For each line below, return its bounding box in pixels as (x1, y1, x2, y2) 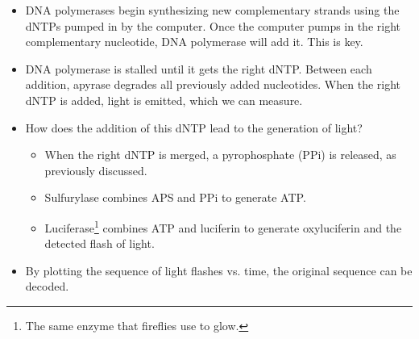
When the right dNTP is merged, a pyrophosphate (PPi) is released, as (44, 146, 396, 163)
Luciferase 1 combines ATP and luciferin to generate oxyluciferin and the (44, 216, 402, 236)
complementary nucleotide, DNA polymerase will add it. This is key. (25, 33, 363, 50)
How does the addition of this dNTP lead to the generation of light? (25, 119, 363, 136)
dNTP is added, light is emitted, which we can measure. (25, 91, 303, 108)
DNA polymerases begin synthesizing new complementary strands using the (25, 2, 400, 18)
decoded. (25, 278, 69, 295)
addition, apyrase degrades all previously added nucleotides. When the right (25, 76, 401, 93)
